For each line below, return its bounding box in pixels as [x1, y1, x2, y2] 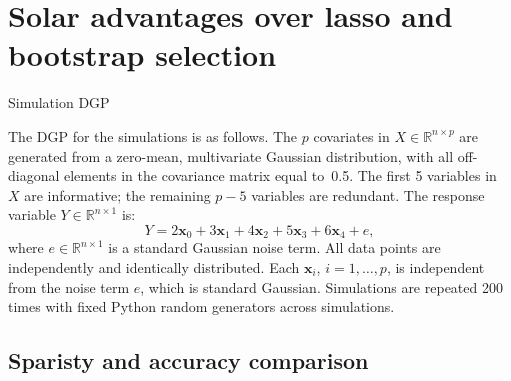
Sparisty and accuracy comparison [8, 345, 369, 376]
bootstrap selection [8, 34, 277, 75]
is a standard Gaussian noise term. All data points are [108, 237, 441, 258]
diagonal [8, 165, 60, 186]
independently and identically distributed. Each [8, 256, 300, 277]
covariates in [313, 125, 390, 146]
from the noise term [8, 276, 130, 297]
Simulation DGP [8, 92, 110, 113]
